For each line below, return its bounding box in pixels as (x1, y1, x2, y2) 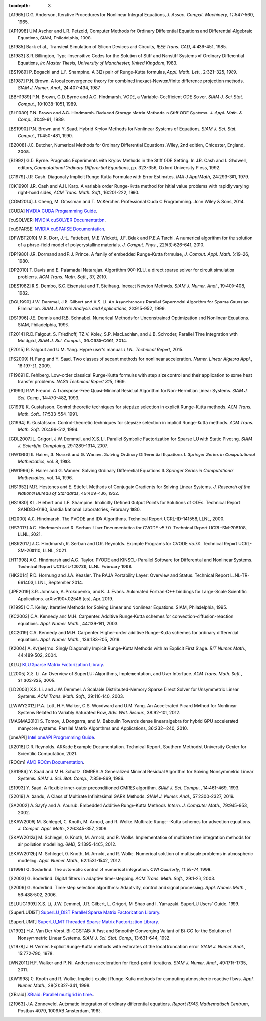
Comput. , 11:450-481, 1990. (18, 133, 73, 139)
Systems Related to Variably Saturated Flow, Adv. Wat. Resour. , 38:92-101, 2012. (18, 709, 181, 715)
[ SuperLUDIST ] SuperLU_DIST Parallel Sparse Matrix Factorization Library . (9, 909, 161, 915)
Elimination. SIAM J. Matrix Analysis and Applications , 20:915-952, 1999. (18, 306, 166, 312)
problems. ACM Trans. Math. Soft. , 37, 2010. (18, 274, 108, 280)
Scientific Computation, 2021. (18, 750, 78, 756)
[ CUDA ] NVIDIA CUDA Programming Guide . (9, 208, 98, 214)
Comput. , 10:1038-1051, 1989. (18, 101, 78, 107)
